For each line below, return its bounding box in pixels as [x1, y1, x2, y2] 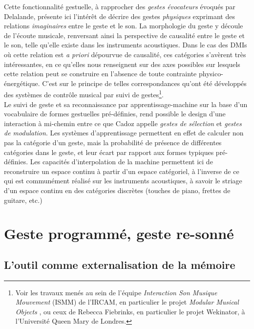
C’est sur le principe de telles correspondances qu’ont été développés [42, 78, 247, 88]
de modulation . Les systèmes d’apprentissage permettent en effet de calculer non [4, 128, 244, 138]
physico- [198, 68, 223, 79]
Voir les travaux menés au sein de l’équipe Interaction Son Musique [15, 287, 217, 297]
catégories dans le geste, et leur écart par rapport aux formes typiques [4, 147, 214, 157]
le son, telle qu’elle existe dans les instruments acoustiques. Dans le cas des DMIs [4, 40, 247, 50]
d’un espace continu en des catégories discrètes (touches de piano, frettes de [4, 185, 231, 195]
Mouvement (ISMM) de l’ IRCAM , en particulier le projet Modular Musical [15, 297, 239, 307]
